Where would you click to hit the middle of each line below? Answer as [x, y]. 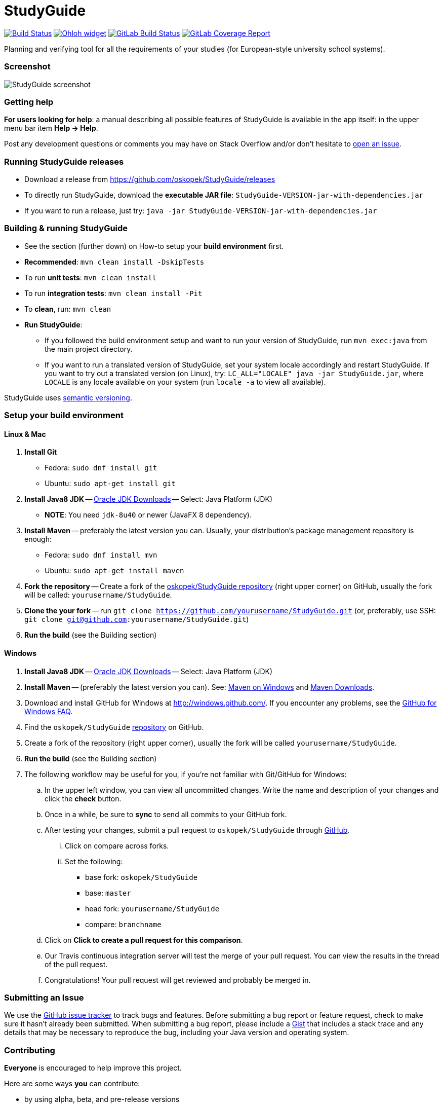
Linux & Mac [25, 434]
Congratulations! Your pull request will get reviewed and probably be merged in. [178, 980]
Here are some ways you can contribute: [72, 1084]
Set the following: [94, 861]
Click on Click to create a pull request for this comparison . [144, 940]
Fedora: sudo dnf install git [101, 468]
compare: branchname [123, 924]
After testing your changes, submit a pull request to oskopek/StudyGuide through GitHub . [197, 830]
